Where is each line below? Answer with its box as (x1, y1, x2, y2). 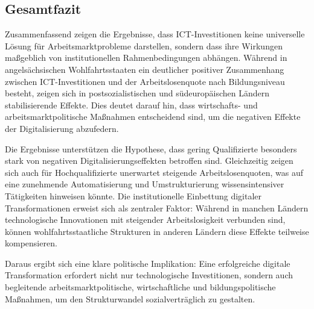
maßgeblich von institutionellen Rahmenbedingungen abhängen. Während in (5, 51, 287, 64)
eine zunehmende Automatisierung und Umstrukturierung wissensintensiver (5, 178, 284, 190)
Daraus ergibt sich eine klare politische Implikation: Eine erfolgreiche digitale (5, 257, 290, 269)
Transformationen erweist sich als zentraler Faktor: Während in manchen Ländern (5, 201, 309, 214)
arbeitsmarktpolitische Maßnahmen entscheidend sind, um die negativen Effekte (5, 110, 301, 123)
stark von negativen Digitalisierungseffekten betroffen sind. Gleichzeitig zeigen (5, 154, 293, 167)
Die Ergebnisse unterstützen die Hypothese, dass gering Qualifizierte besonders (5, 142, 297, 155)
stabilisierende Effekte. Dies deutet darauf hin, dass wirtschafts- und (5, 98, 258, 111)
